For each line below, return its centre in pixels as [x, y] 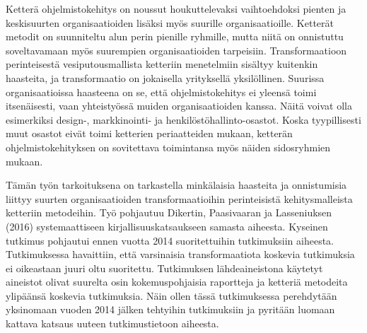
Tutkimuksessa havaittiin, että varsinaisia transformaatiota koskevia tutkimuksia [180, 254]
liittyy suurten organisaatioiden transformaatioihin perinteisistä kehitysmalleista [179, 198]
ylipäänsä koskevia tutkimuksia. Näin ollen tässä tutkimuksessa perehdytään [171, 295]
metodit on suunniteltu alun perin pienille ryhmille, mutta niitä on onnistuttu [175, 36]
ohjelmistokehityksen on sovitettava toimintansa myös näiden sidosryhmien [168, 147]
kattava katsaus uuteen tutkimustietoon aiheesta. [112, 323]
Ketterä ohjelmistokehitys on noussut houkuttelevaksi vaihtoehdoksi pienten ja [176, 8]
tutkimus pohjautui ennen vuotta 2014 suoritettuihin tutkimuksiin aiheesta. [170, 240]
